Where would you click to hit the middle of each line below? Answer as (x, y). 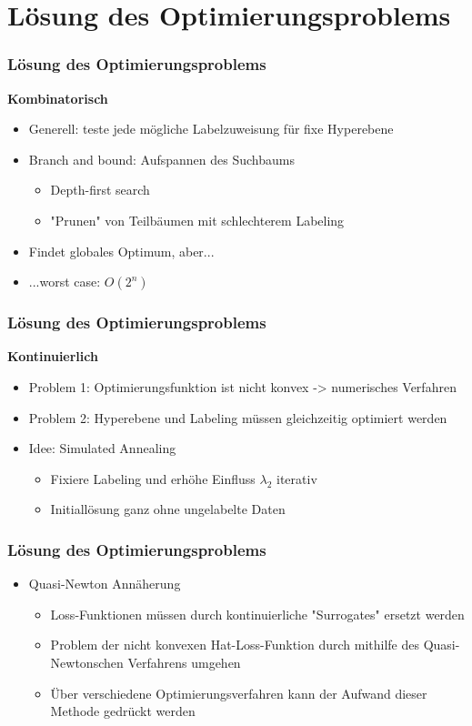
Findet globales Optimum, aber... (121, 251)
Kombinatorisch (58, 98)
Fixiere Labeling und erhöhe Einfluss (153, 478)
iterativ (297, 478)
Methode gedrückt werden (123, 711)
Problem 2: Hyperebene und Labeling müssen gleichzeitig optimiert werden (238, 417)
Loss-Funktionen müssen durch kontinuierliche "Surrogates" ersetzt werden (257, 614)
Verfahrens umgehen (184, 662)
